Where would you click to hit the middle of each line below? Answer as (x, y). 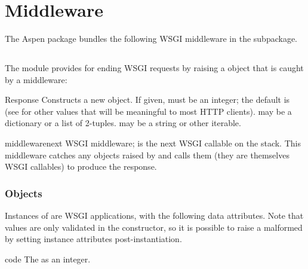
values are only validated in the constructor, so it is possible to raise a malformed (154, 227)
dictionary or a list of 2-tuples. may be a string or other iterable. (123, 123)
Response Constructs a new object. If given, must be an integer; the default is (147, 100)
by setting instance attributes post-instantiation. (93, 239)
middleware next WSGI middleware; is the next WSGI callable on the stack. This (153, 143)
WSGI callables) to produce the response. (81, 166)
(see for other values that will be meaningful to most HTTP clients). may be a (148, 111)
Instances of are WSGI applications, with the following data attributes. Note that (154, 215)
